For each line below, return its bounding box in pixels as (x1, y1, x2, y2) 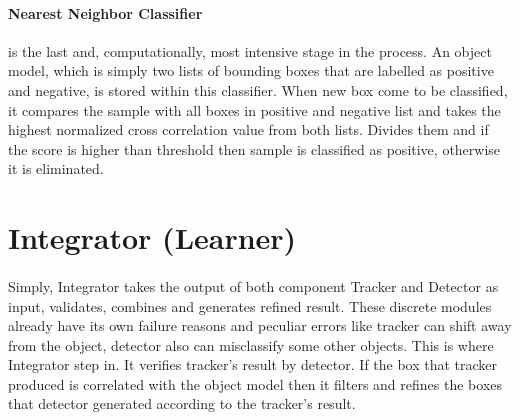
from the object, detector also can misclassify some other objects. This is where (8, 334, 494, 355)
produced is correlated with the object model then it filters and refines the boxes (8, 373, 503, 394)
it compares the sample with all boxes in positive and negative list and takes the (8, 99, 501, 120)
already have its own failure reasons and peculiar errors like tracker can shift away (8, 315, 512, 336)
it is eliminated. (8, 158, 104, 179)
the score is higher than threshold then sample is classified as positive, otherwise (8, 138, 501, 159)
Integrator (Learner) (8, 217, 297, 258)
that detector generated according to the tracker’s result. (8, 393, 356, 414)
